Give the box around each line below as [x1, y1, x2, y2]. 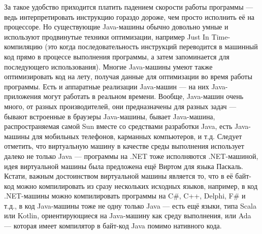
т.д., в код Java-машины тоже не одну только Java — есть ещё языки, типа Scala [4, 200, 256, 211]
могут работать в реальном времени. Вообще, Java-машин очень [43, 91, 244, 102]
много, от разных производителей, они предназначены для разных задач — [4, 101, 237, 111]
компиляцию [4, 41, 43, 52]
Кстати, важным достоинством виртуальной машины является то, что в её [4, 171, 233, 181]
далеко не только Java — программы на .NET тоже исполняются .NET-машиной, [4, 150, 258, 161]
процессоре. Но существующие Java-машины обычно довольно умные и [4, 21, 228, 32]
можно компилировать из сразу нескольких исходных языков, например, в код [16, 180, 258, 191]
